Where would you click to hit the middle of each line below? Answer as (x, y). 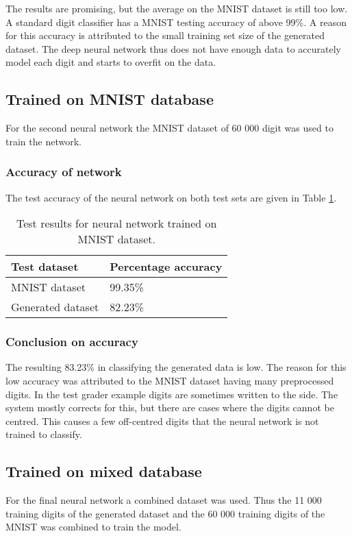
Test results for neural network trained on (116, 223)
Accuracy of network (64, 172)
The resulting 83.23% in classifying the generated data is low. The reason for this (176, 367)
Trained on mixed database (104, 471)
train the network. (43, 141)
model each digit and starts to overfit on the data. (111, 62)
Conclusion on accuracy (72, 342)
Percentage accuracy (166, 267)
